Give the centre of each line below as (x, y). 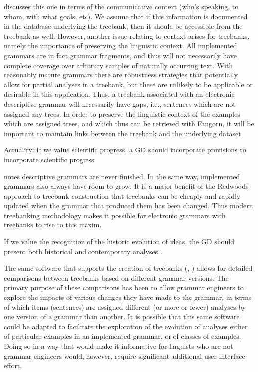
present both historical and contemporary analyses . (83, 251)
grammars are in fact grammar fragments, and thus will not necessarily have (121, 55)
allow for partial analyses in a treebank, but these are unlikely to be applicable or (128, 84)
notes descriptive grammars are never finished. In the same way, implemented (122, 176)
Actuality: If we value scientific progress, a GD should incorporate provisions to (125, 150)
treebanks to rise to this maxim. (53, 225)
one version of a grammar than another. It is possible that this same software (122, 317)
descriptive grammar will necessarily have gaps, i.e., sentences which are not (120, 104)
